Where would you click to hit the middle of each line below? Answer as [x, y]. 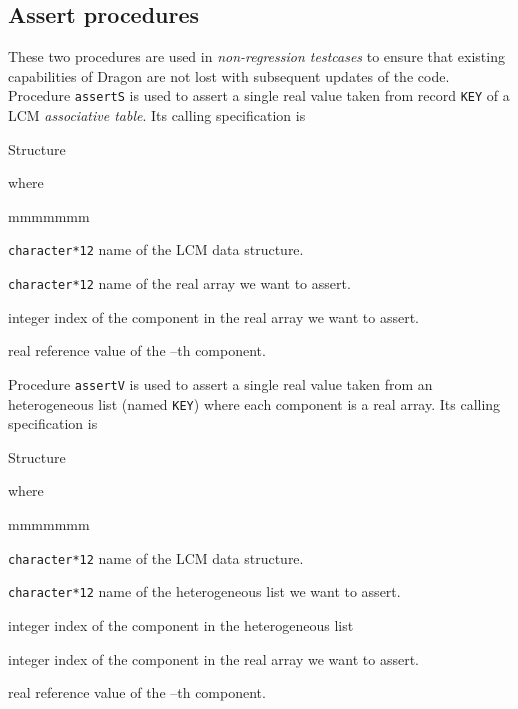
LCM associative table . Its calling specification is [157, 115]
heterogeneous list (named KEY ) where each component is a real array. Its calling [254, 403]
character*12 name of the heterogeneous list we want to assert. [204, 591]
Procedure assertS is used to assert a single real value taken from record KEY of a [259, 95]
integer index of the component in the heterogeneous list [181, 624]
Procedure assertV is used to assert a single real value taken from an [220, 383]
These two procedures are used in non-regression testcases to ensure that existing [256, 56]
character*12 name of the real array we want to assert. [179, 283]
